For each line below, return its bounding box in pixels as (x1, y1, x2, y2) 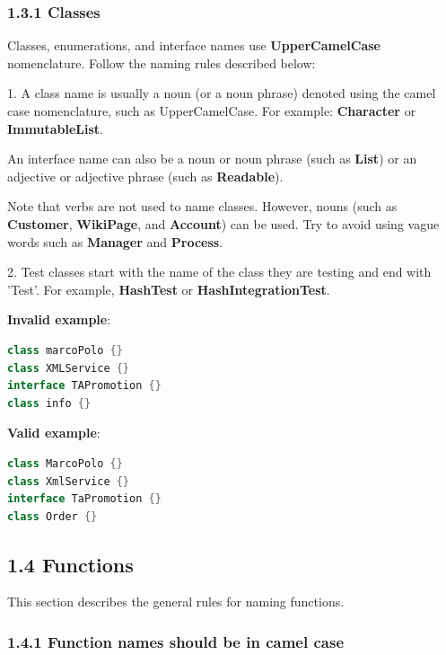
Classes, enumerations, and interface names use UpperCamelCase (7, 36, 380, 55)
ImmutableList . (7, 119, 103, 137)
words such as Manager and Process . (7, 232, 223, 251)
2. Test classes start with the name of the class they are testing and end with (7, 262, 432, 281)
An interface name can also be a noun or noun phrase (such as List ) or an (7, 149, 417, 168)
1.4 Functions (7, 550, 134, 578)
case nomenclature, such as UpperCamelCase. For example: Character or (7, 102, 416, 119)
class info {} (7, 396, 92, 410)
